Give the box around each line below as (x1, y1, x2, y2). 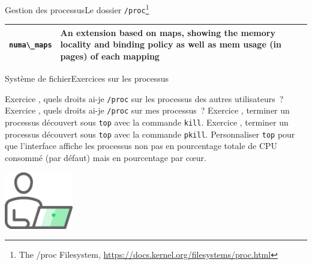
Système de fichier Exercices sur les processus (5, 72, 169, 85)
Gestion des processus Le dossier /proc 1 (5, 2, 149, 16)
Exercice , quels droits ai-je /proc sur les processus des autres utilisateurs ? (5, 92, 284, 105)
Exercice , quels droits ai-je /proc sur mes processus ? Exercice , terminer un (5, 104, 290, 117)
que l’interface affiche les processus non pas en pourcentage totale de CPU (5, 139, 278, 152)
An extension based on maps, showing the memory (60, 26, 275, 38)
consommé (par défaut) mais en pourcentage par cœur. (5, 151, 206, 163)
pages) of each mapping (60, 50, 160, 62)
